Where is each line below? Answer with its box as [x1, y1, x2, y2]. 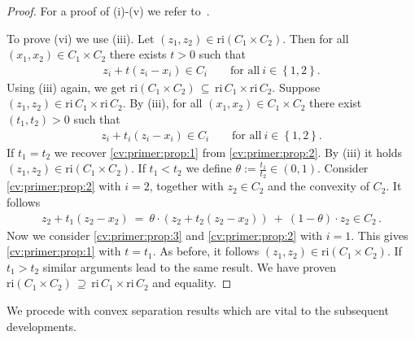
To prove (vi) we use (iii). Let [7, 29, 155, 46]
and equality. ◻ [152, 274, 232, 291]
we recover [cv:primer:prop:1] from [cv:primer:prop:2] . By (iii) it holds [54, 143, 403, 160]
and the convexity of [268, 177, 369, 194]
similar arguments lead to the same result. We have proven [42, 258, 336, 275]
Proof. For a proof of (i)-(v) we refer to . [7, 2, 210, 19]
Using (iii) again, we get [7, 78, 127, 95]
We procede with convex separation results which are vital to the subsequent [7, 302, 389, 319]
